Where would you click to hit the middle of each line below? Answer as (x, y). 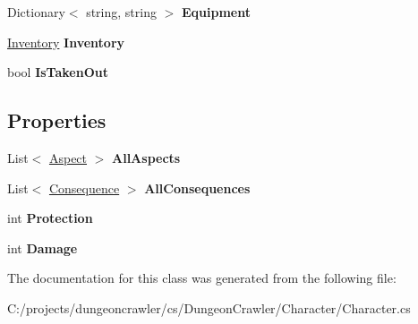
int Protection (50, 218)
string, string (121, 12)
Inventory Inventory (66, 42)
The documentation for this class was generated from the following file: (202, 278)
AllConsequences (197, 188)
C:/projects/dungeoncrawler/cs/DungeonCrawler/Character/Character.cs (209, 307)
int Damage (43, 247)
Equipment (216, 12)
